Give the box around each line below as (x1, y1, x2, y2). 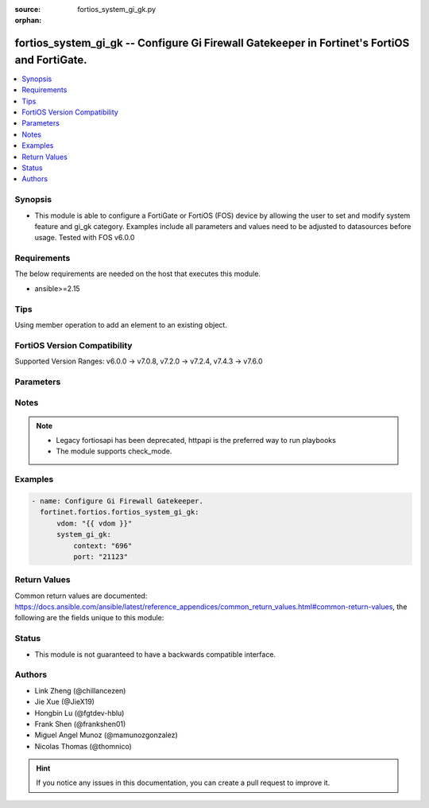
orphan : (14, 16, 42, 25)
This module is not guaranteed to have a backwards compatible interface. (34, 649, 276, 659)
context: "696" (72, 541, 133, 550)
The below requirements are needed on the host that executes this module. (14, 269, 261, 278)
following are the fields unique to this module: (14, 613, 164, 623)
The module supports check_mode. (56, 446, 172, 456)
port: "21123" (72, 552, 129, 561)
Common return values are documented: (14, 591, 148, 600)
